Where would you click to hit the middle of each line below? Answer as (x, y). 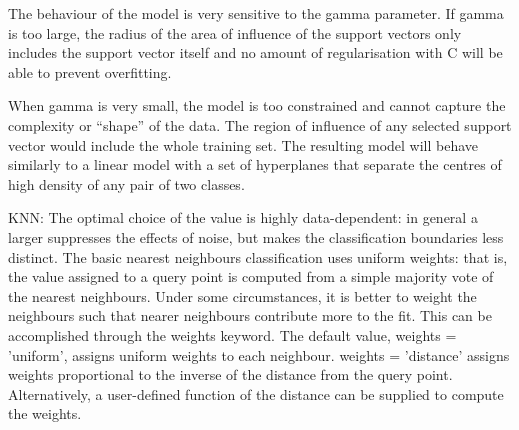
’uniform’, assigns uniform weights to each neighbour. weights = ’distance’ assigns (259, 354)
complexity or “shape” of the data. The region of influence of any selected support (260, 124)
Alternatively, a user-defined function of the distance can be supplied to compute (256, 393)
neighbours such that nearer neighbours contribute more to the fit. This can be (250, 315)
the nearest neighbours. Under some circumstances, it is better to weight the (242, 295)
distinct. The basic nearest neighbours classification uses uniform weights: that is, (258, 256)
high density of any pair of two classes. (126, 183)
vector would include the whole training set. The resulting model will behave (243, 144)
